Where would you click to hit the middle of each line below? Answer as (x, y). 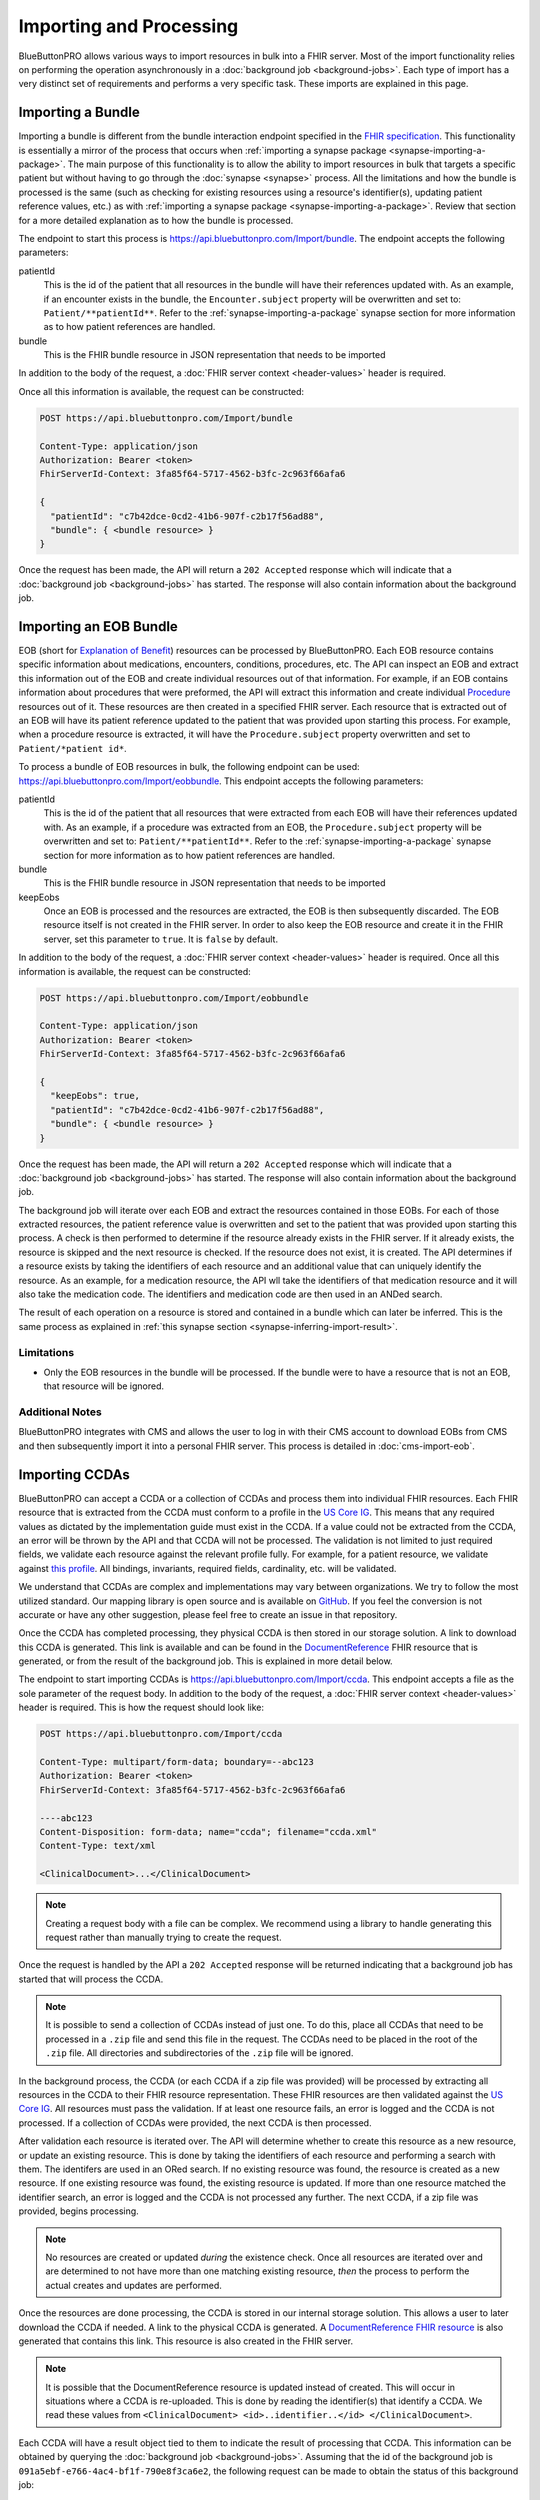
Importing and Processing (128, 26)
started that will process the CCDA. (91, 1979)
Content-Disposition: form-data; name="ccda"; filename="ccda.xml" (208, 1831)
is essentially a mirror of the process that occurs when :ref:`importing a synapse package (202, 150)
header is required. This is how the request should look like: (141, 1707)
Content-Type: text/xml (98, 1846)
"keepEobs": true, (95, 1096)
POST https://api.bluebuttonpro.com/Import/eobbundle (174, 998)
